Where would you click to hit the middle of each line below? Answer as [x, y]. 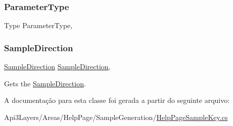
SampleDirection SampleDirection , [57, 67]
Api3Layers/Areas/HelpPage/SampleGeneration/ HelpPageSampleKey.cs [116, 117]
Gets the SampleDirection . [45, 83]
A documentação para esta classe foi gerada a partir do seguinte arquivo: [117, 100]
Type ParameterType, [38, 25]
